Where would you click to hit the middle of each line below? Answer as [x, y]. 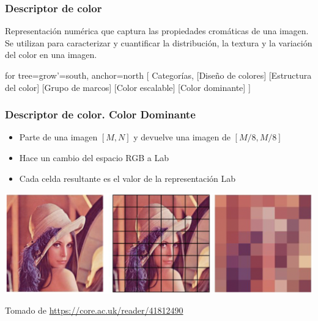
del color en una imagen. [51, 55]
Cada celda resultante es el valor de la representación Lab [128, 178]
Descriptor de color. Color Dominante [100, 114]
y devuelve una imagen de [182, 137]
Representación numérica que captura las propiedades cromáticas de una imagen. [157, 31]
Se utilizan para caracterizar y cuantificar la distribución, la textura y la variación [159, 42]
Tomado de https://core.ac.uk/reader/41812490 [94, 310]
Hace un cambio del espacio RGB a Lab [94, 157]
